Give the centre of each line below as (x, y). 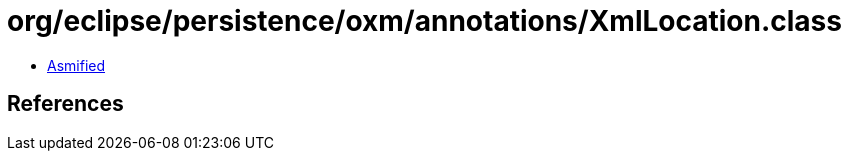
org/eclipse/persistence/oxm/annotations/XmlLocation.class (424, 21)
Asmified (76, 65)
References (65, 104)
